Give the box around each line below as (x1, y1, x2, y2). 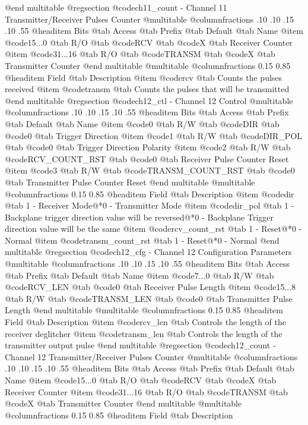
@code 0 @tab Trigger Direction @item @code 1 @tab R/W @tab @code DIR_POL (5, 129, 303, 141)
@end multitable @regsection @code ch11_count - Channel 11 (5, 1, 227, 13)
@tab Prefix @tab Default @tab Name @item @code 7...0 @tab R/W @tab (5, 269, 274, 281)
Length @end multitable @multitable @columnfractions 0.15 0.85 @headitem (5, 304, 283, 316)
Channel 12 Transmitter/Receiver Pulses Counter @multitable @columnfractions (5, 350, 298, 363)
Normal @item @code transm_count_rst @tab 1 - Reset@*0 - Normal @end (5, 234, 280, 246)
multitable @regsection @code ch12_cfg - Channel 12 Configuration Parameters (5, 245, 292, 258)
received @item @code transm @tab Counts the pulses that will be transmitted (5, 83, 290, 95)
